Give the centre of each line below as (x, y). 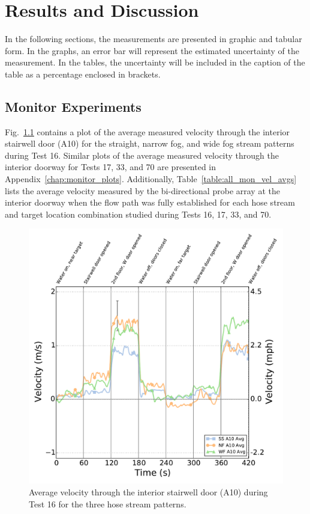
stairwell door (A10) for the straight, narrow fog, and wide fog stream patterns (150, 143)
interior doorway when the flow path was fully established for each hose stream (150, 202)
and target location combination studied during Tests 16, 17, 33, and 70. (138, 214)
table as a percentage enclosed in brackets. (83, 74)
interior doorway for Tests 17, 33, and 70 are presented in (111, 167)
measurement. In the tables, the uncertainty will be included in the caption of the (155, 62)
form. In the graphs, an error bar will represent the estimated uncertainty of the (152, 50)
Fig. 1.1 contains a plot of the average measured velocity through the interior (148, 131)
